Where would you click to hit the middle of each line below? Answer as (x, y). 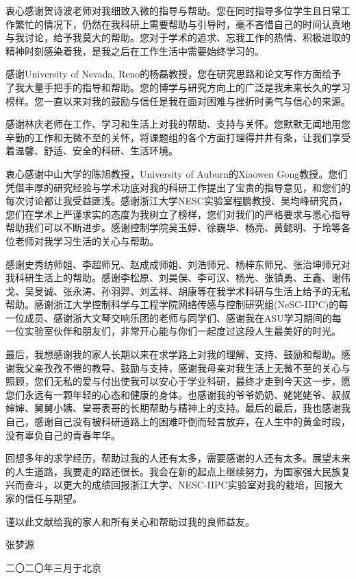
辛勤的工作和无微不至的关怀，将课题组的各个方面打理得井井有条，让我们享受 (178, 137)
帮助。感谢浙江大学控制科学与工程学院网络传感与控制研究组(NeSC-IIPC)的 (172, 304)
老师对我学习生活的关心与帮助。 (87, 240)
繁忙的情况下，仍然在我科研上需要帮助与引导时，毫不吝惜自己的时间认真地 (182, 24)
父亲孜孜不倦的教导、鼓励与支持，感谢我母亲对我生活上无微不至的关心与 (187, 367)
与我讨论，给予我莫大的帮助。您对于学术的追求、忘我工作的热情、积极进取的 (178, 37)
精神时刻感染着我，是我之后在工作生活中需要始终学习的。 (135, 50)
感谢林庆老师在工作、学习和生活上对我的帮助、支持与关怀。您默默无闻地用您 (178, 124)
